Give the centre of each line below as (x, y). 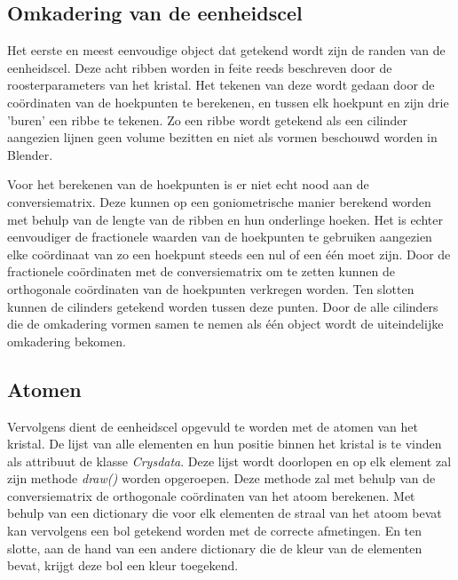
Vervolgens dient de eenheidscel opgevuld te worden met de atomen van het (213, 426)
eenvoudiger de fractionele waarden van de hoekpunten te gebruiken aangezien (220, 237)
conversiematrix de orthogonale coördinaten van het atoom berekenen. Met (211, 495)
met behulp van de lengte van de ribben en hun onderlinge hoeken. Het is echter (225, 219)
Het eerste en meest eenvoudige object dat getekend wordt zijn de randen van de (226, 50)
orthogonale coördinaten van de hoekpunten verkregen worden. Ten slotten (211, 288)
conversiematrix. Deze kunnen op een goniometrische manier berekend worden (219, 201)
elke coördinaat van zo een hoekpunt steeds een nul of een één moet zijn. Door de (229, 254)
